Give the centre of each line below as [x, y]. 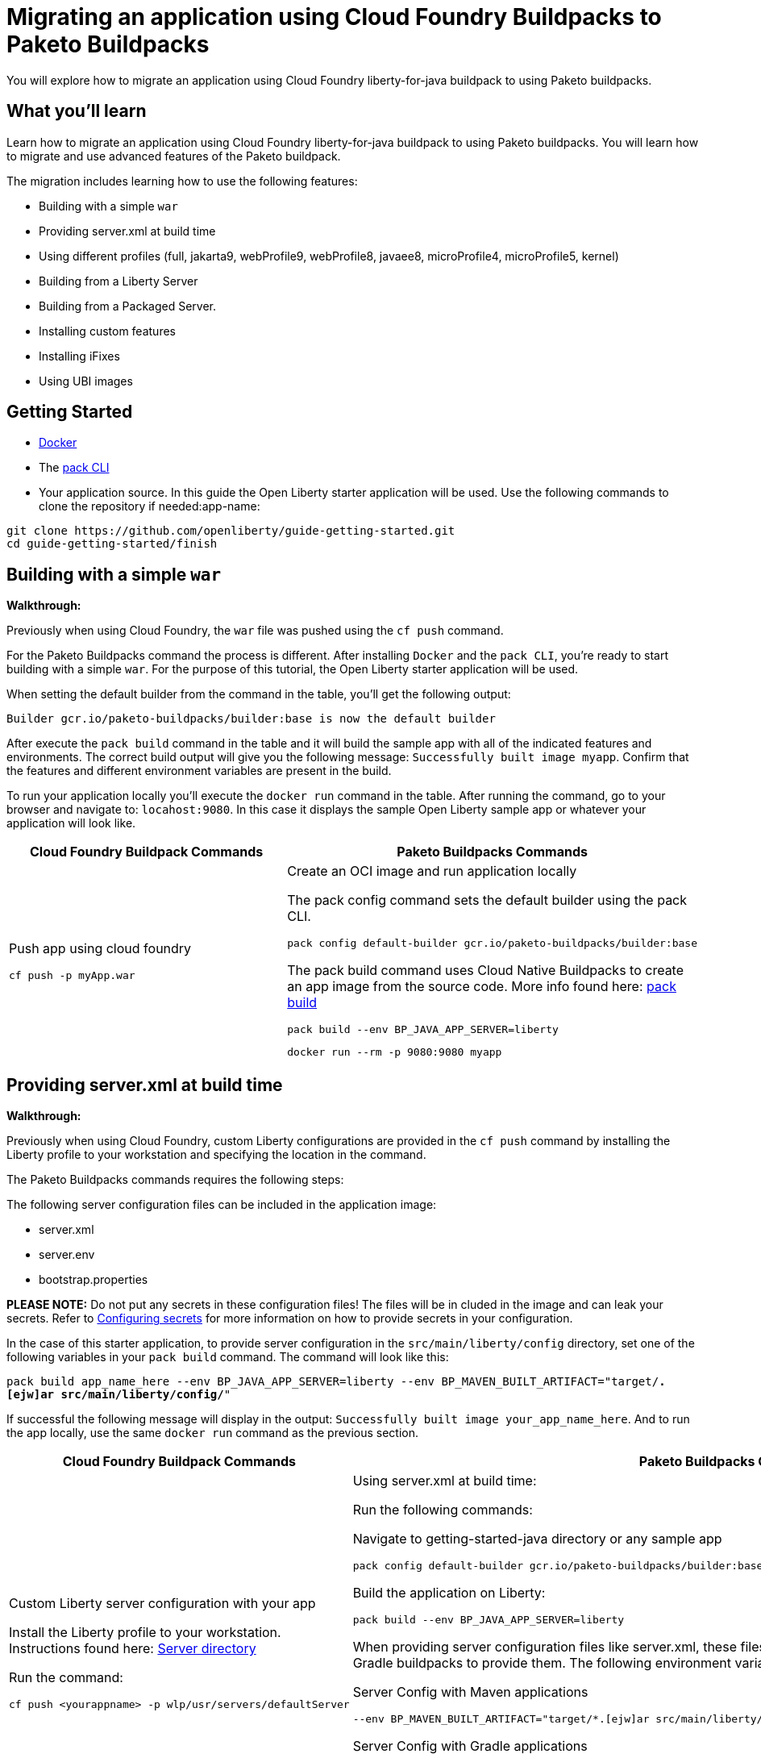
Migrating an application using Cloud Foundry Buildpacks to [334, 17]
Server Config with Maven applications [470, 1692]
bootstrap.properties [94, 1280]
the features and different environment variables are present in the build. [199, 771]
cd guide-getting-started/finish [112, 544]
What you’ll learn [77, 111]
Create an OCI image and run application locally [432, 871]
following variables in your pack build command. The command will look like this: [228, 1357]
